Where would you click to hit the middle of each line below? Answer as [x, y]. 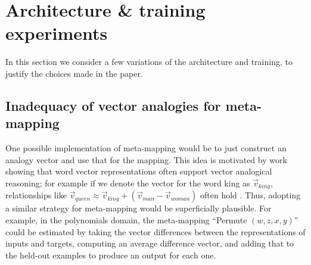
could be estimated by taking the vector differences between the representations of [155, 231]
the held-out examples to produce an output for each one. [111, 255]
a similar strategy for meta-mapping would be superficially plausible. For [139, 208]
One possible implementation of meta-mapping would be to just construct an [146, 148]
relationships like [36, 195]
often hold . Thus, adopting [251, 195]
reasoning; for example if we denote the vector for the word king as [128, 183]
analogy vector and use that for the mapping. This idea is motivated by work [146, 159]
